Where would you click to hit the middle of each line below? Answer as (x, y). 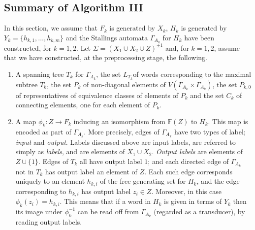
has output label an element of (91, 171)
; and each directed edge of (188, 161)
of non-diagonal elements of (125, 84)
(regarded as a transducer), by (199, 211)
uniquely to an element (50, 181)
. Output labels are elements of (197, 151)
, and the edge (218, 181)
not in (25, 171)
